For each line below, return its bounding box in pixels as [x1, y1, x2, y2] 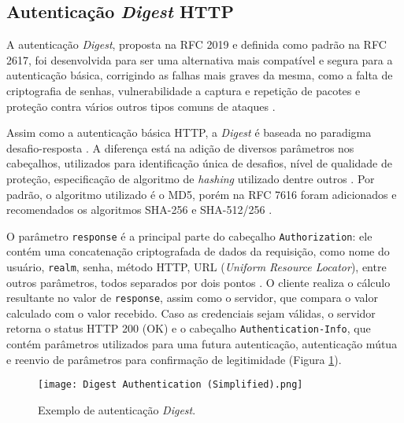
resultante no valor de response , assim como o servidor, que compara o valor [6, 289, 378, 306]
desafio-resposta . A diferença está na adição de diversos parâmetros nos [6, 139, 354, 156]
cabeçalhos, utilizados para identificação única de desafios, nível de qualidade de [6, 155, 392, 171]
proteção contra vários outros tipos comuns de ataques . [6, 97, 276, 114]
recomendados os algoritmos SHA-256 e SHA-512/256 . [6, 201, 272, 218]
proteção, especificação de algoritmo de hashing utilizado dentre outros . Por [6, 170, 375, 186]
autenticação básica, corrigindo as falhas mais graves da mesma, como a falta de [6, 67, 393, 83]
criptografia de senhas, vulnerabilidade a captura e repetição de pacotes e [6, 82, 361, 98]
